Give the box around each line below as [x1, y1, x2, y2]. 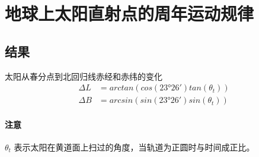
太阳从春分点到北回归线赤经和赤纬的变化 [5, 70, 162, 82]
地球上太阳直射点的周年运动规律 [5, 1, 254, 26]
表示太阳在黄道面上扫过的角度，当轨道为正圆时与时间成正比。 [14, 141, 255, 153]
